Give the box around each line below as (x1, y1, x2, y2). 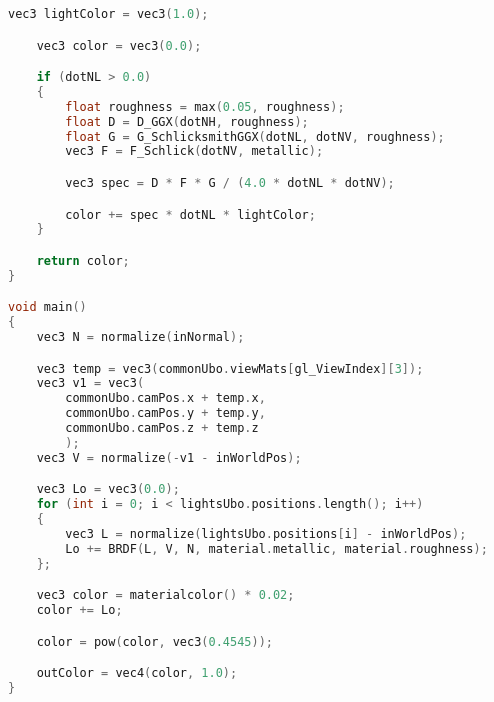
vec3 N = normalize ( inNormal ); (36, 330, 245, 345)
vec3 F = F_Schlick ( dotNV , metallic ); (65, 144, 324, 159)
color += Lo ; (36, 603, 123, 618)
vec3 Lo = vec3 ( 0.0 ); (36, 482, 180, 497)
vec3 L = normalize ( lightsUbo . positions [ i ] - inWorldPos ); (65, 527, 467, 541)
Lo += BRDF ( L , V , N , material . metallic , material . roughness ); (65, 541, 488, 556)
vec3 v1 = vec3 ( (36, 376, 145, 391)
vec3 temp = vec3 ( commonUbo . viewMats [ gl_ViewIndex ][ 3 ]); (36, 361, 424, 376)
